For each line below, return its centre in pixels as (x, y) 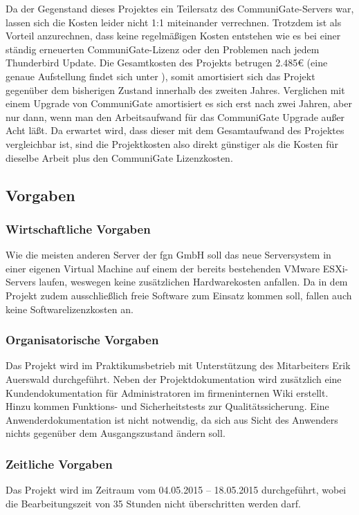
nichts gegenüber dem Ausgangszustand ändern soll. (116, 433)
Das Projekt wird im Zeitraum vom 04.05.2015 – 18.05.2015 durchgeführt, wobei (176, 490)
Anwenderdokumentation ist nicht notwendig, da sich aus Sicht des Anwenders (172, 419)
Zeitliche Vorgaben (59, 463)
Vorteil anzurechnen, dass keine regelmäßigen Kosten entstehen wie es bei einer (173, 36)
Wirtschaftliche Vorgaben (78, 228)
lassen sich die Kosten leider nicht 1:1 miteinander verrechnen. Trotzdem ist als (174, 22)
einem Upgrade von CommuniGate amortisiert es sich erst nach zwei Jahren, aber (179, 103)
